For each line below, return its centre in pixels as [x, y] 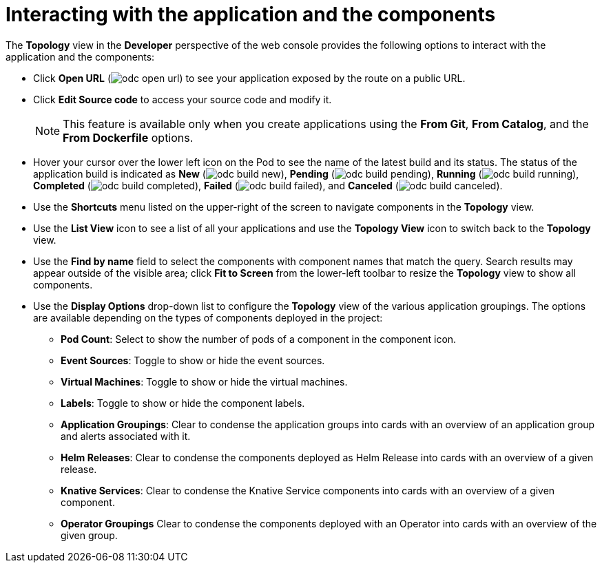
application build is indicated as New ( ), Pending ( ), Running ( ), [306, 173]
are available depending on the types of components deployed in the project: [208, 317]
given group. [89, 535]
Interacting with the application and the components [251, 14]
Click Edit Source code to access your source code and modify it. [183, 99]
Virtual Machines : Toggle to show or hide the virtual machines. [204, 381]
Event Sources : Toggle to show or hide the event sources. [193, 360]
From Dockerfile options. [128, 137]
